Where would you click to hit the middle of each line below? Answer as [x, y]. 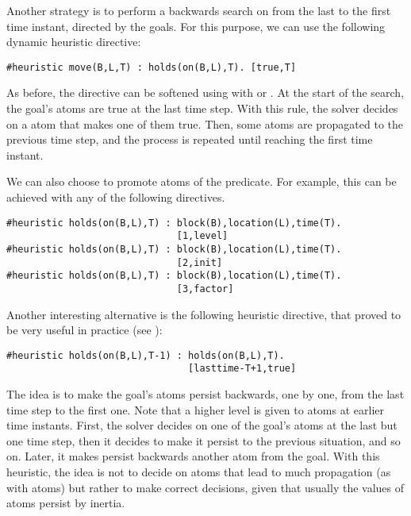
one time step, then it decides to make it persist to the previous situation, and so [204, 440]
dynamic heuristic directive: [74, 42]
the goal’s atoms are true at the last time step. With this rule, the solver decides [202, 108]
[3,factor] [205, 289]
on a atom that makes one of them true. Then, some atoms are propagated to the [205, 123]
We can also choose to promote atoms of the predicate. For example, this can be [202, 181]
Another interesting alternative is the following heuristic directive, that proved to [204, 314]
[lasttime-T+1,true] [242, 369]
